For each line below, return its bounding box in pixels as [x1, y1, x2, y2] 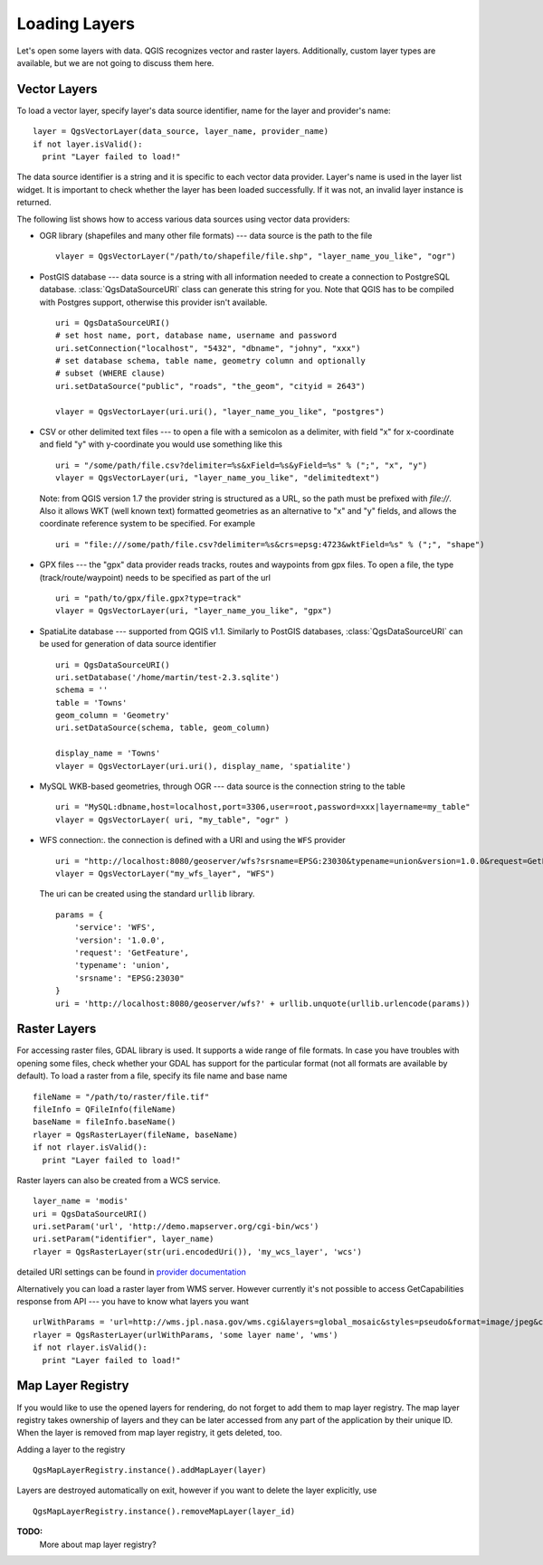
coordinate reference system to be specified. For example [39, 518, 255, 529]
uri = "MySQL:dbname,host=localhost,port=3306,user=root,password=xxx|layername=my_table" [55, 801, 471, 812]
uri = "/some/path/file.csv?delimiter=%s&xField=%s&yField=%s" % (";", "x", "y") [55, 460, 428, 470]
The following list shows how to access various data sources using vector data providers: [16, 213, 350, 224]
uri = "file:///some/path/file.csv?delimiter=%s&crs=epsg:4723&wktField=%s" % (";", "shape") [55, 539, 485, 549]
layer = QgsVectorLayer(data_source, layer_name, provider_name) [33, 127, 329, 137]
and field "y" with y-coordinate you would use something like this [39, 439, 282, 450]
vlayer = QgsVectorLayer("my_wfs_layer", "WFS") [55, 868, 275, 878]
